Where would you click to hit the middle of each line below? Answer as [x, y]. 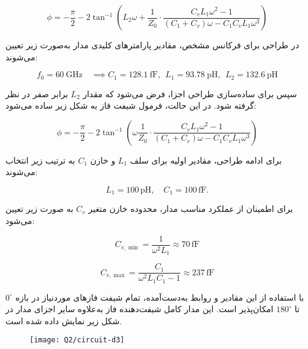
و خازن [103, 160]
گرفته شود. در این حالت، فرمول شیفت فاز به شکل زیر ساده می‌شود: [131, 105]
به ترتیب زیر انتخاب [40, 160]
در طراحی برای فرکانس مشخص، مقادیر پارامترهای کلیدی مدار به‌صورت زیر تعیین [152, 45]
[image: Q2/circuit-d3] [77, 340]
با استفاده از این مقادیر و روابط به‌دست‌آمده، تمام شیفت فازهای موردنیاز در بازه [160, 297]
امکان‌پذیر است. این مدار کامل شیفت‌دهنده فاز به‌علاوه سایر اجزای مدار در [140, 309]
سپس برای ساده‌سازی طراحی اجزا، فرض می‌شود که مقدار [190, 93]
